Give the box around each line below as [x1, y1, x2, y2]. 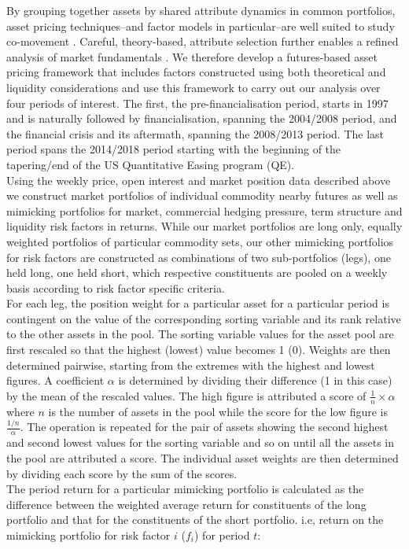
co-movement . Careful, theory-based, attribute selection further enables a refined [6, 33, 399, 50]
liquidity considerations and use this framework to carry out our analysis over [6, 79, 381, 95]
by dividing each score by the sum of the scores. [6, 465, 238, 481]
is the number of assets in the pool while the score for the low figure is [48, 403, 389, 419]
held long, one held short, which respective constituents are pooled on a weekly [6, 264, 388, 281]
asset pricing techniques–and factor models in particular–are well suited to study [6, 17, 395, 34]
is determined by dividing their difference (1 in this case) [118, 372, 392, 389]
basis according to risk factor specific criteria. [6, 279, 225, 296]
